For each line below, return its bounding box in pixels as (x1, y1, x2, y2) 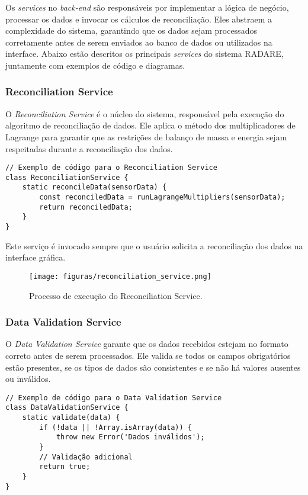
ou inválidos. (5, 372, 51, 385)
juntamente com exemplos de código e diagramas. (5, 59, 185, 71)
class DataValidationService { (5, 403, 129, 412)
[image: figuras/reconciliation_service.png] (29, 272, 211, 281)
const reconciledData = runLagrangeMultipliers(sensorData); (39, 193, 285, 202)
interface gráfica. (5, 251, 66, 263)
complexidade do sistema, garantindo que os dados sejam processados (5, 24, 257, 37)
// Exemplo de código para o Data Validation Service (5, 393, 222, 402)
